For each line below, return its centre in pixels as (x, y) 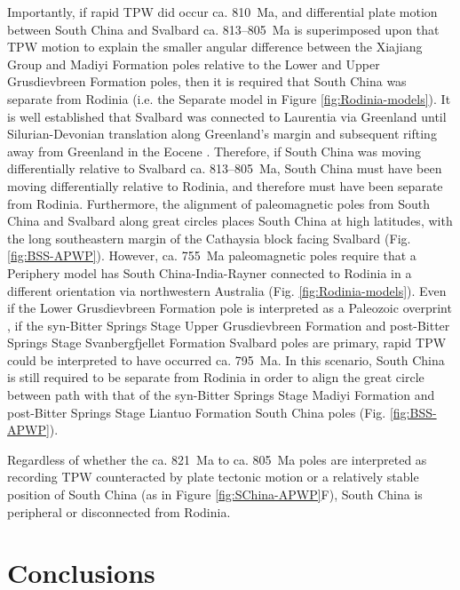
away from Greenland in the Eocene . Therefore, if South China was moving (214, 151)
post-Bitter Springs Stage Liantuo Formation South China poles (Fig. (197, 412)
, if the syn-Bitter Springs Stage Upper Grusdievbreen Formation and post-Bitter (229, 325)
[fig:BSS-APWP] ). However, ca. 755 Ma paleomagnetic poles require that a (212, 255)
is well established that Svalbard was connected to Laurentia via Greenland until (227, 116)
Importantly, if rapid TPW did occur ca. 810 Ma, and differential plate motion (222, 12)
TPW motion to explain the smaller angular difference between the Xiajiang (215, 47)
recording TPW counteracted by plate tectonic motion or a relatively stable (213, 477)
